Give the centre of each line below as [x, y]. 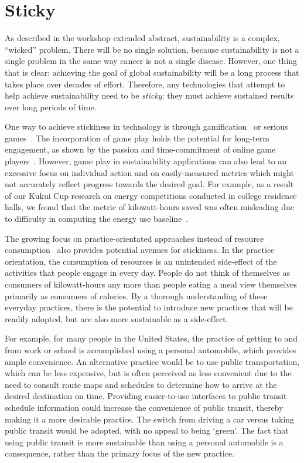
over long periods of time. [51, 107]
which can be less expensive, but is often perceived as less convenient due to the [148, 373]
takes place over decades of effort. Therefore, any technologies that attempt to [145, 84]
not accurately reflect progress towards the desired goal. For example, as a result [149, 184]
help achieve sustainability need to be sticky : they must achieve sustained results [149, 95]
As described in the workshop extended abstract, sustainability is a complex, [142, 38]
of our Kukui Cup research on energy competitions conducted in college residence [151, 195]
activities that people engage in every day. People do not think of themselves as [148, 273]
